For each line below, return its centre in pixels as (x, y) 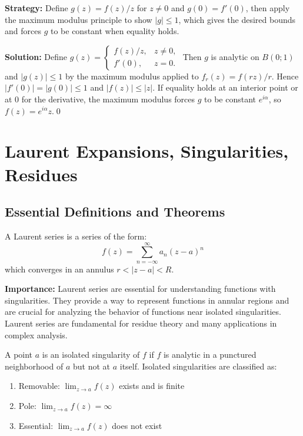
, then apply (268, 8)
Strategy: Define (36, 8)
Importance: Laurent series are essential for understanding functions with (140, 289)
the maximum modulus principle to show (79, 19)
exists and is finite (152, 386)
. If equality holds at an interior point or (225, 87)
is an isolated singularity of (91, 355)
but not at (91, 366)
